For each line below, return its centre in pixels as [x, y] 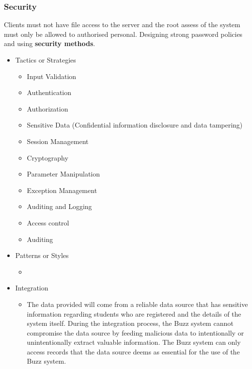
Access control [48, 222]
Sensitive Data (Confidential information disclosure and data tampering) [135, 125]
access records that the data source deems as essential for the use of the [133, 351]
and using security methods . [50, 43]
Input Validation [52, 76]
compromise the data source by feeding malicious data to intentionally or [135, 332]
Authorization [47, 108]
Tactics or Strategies [46, 60]
